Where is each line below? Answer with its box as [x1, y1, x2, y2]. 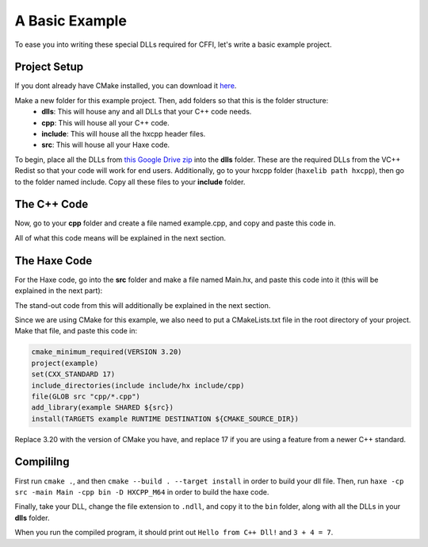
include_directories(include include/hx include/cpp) [31, 381, 245, 390]
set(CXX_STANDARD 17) [31, 370, 116, 379]
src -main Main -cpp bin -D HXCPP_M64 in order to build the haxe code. [14, 487, 269, 496]
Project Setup [14, 60, 84, 74]
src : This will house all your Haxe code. [41, 140, 170, 150]
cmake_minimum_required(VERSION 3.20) [31, 348, 182, 356]
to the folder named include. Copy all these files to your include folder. [14, 177, 246, 187]
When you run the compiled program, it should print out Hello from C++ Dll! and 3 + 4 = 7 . [14, 528, 334, 537]
